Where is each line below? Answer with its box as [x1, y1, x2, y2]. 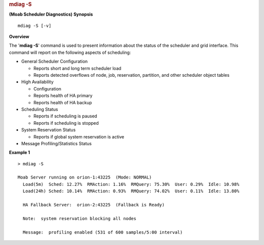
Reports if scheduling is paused [33, 113, 97, 119]
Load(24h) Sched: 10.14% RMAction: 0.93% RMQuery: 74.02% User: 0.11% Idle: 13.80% [22, 188, 240, 194]
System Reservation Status [21, 127, 76, 133]
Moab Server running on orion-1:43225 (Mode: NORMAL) [18, 175, 152, 180]
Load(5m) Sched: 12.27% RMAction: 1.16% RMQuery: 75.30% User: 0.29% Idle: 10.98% [22, 181, 240, 187]
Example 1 [9, 150, 30, 156]
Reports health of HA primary [33, 93, 93, 99]
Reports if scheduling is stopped [33, 120, 99, 126]
